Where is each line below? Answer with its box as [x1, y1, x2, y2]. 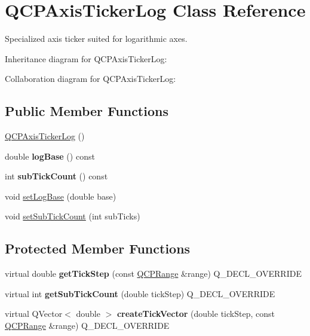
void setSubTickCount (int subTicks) [5, 210, 140, 222]
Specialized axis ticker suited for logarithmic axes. [5, 32, 188, 45]
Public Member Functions [5, 102, 168, 120]
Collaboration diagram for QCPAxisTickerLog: [5, 72, 176, 85]
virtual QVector [5, 307, 63, 320]
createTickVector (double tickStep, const [116, 307, 275, 320]
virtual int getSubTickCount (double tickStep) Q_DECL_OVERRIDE [5, 287, 275, 300]
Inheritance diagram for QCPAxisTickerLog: [5, 52, 167, 65]
